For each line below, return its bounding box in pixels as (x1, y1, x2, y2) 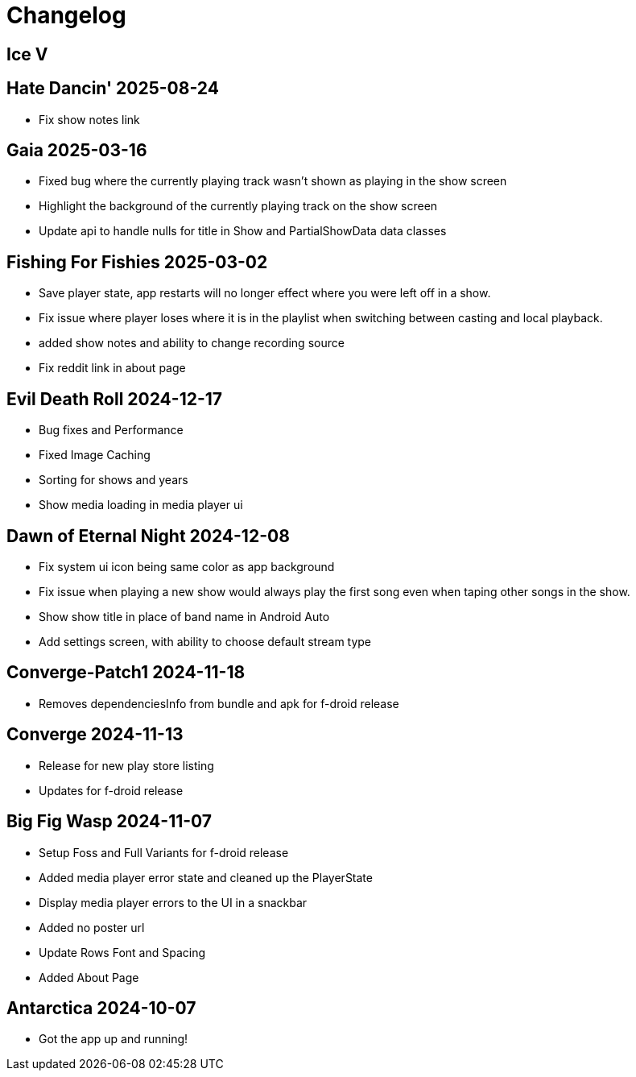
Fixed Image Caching (39, 448, 151, 462)
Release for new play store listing (39, 758, 214, 773)
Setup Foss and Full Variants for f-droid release (39, 845, 289, 860)
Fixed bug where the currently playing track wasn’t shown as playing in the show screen (39, 174, 507, 188)
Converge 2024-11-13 (6, 724, 184, 745)
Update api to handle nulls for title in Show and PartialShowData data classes (39, 224, 447, 238)
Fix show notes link (39, 112, 140, 126)
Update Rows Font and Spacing (39, 945, 206, 959)
